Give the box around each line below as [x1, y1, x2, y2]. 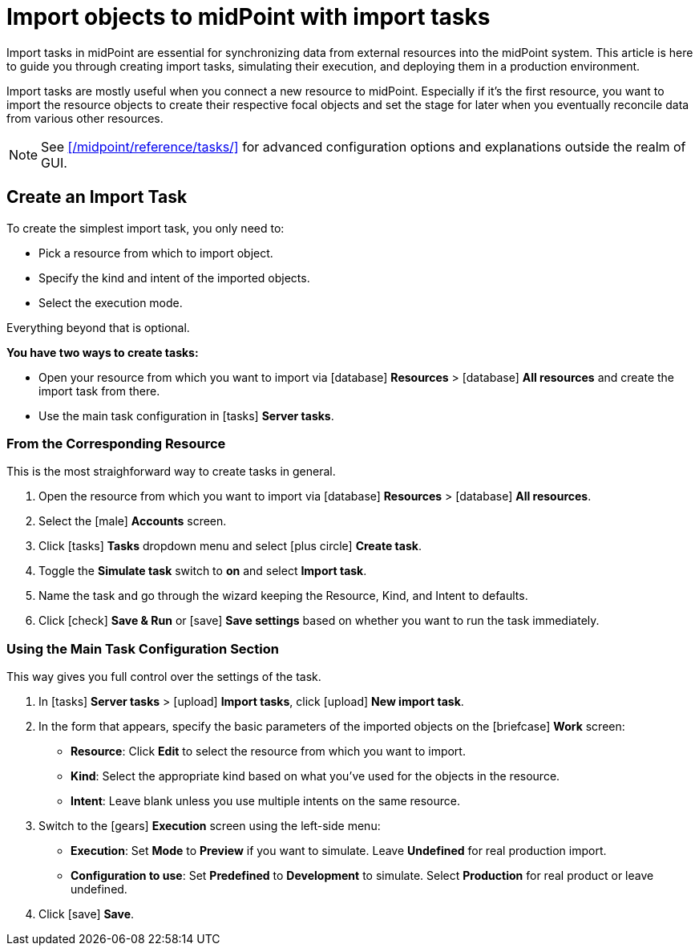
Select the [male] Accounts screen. [38, 514, 227, 529]
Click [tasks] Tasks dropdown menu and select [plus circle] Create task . [38, 539, 422, 553]
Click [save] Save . [38, 907, 135, 922]
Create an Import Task [6, 187, 188, 208]
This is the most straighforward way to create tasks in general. [6, 464, 336, 479]
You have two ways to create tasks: [6, 345, 199, 359]
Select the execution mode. [38, 295, 183, 310]
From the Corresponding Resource [6, 435, 226, 452]
